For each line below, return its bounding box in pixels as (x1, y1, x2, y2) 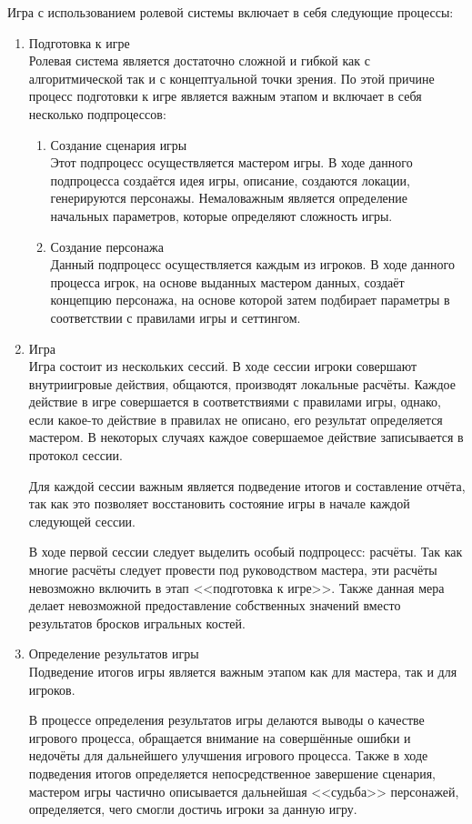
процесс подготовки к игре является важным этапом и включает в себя (28, 86, 422, 106)
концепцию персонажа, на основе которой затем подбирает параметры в (50, 290, 450, 309)
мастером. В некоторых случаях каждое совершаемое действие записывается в (28, 427, 464, 447)
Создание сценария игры (50, 135, 187, 154)
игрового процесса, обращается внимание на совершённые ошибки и (28, 728, 411, 747)
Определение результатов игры (28, 644, 199, 663)
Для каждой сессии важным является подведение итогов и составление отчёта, (28, 476, 466, 495)
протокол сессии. (28, 446, 123, 465)
